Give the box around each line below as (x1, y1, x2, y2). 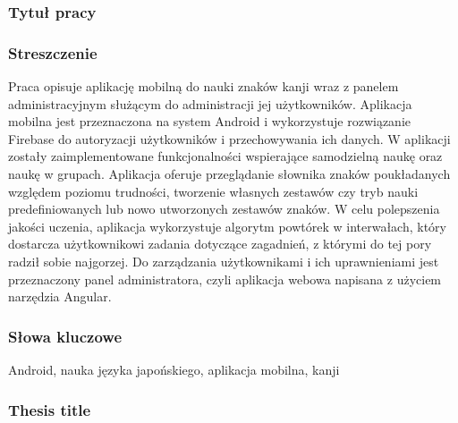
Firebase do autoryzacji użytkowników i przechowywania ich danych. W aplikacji (8, 129, 451, 148)
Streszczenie (8, 41, 98, 63)
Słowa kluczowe (8, 325, 123, 347)
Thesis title (8, 398, 91, 420)
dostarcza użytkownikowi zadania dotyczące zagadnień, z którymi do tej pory (8, 234, 432, 253)
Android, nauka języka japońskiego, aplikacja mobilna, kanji (8, 360, 340, 378)
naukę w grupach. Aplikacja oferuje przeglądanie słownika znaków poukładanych (8, 165, 451, 183)
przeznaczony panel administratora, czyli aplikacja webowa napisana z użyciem (8, 269, 442, 288)
